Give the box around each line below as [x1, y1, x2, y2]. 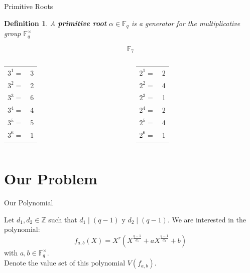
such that [48, 214, 77, 224]
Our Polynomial [4, 197, 53, 208]
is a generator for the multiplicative [131, 18, 240, 28]
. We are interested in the [167, 214, 246, 224]
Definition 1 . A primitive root [4, 18, 107, 28]
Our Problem [4, 168, 97, 189]
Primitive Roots [4, 1, 53, 11]
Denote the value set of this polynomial [4, 257, 126, 268]
